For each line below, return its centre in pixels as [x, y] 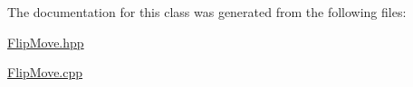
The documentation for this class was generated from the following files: [207, 12]
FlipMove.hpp [46, 42]
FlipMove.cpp [45, 72]
